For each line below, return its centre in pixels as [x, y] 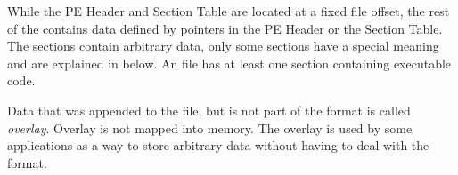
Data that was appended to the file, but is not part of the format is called [209, 110]
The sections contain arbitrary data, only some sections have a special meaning [223, 46]
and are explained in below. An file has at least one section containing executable [229, 63]
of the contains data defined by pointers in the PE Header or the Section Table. [225, 28]
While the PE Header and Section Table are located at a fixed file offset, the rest [229, 11]
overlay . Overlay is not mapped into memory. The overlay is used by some [210, 127]
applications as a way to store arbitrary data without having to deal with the [218, 145]
